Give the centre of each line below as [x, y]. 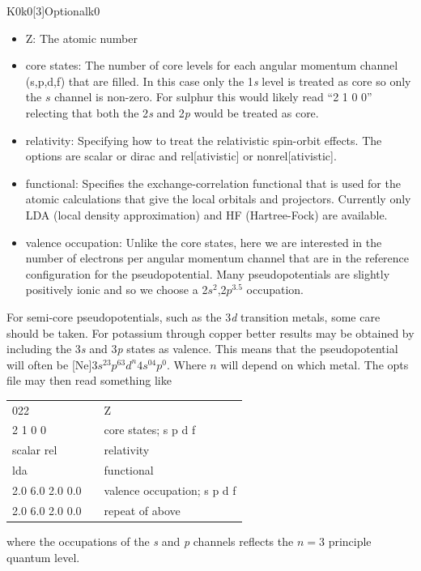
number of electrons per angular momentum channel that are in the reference [217, 258]
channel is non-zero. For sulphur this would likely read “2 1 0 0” [213, 97]
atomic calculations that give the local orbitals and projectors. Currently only [218, 199]
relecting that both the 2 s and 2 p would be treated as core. [172, 112]
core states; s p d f [150, 430]
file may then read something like [89, 380]
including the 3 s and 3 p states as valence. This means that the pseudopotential [202, 349]
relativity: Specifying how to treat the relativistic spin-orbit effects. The [204, 140]
